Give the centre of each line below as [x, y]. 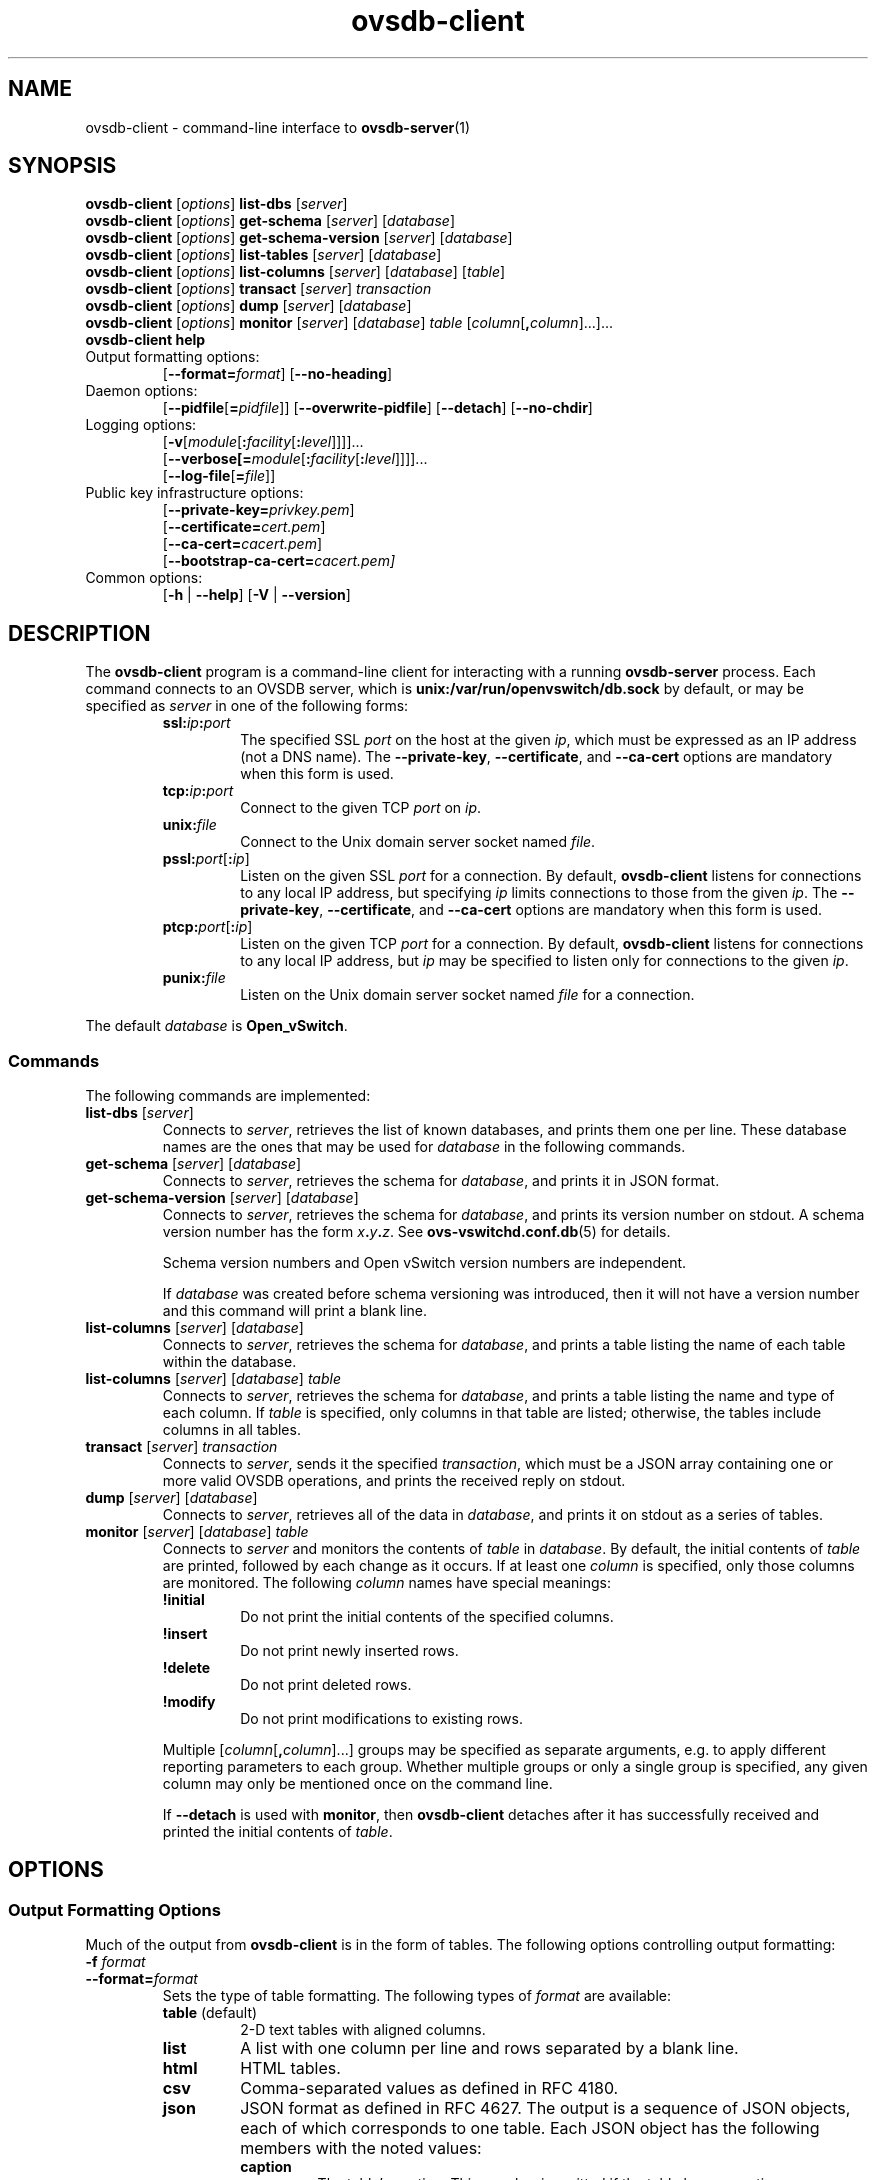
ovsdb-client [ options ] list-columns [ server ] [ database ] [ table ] [295, 272]
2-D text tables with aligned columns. [363, 2030]
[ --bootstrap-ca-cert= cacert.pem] [279, 561]
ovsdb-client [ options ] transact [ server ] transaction [258, 289]
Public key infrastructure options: [194, 493]
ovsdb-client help [145, 340]
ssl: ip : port [196, 723]
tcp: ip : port [198, 791]
